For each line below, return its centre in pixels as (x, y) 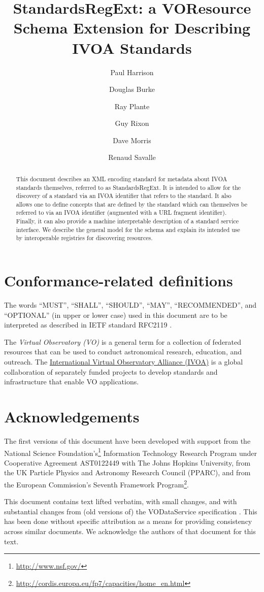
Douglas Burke (132, 89)
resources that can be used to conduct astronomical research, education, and (123, 352)
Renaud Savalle (132, 157)
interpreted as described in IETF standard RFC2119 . (88, 325)
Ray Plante (132, 106)
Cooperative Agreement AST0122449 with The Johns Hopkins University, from (127, 462)
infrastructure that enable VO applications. (72, 382)
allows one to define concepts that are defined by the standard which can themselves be (131, 204)
